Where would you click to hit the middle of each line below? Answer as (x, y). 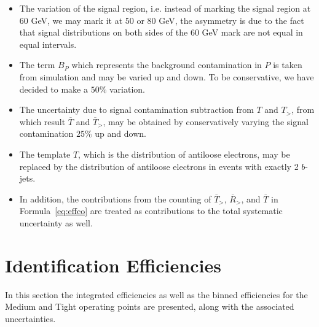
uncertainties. (30, 318)
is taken (288, 65)
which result (42, 121)
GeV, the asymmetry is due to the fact (231, 20)
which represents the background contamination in (167, 65)
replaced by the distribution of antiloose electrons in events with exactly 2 (159, 166)
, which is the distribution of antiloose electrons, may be (184, 154)
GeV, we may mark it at (77, 20)
